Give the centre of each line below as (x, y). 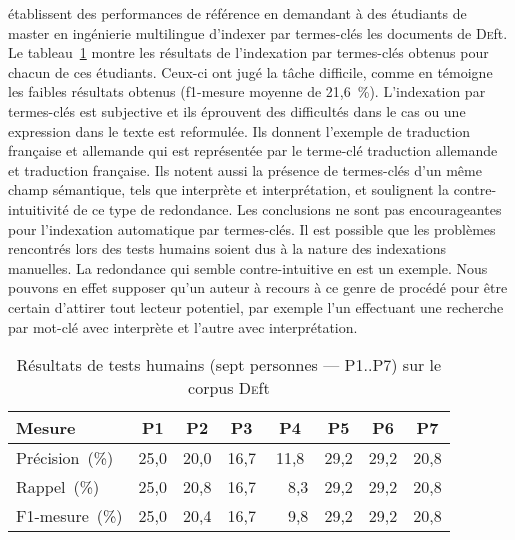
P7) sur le (407, 365)
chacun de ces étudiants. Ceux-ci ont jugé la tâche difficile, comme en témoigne (250, 71)
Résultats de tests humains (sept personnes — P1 (190, 365)
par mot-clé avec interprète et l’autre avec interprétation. (183, 326)
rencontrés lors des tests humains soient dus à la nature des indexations (227, 248)
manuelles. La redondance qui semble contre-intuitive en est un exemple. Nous (248, 267)
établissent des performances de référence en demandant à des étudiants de (237, 13)
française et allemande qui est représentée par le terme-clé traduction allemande (253, 150)
